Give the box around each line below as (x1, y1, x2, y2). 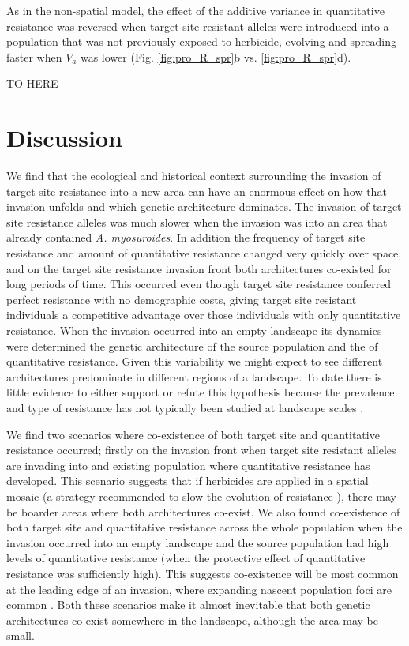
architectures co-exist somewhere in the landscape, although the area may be (6, 611, 378, 628)
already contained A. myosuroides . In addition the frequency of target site (6, 229, 366, 246)
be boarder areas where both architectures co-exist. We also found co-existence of (6, 503, 400, 520)
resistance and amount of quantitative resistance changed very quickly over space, (6, 245, 402, 261)
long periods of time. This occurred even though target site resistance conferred (6, 276, 392, 292)
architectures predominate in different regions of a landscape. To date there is (6, 368, 382, 385)
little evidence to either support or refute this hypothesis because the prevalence (6, 384, 395, 400)
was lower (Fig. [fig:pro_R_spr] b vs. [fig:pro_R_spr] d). (80, 48, 351, 65)
